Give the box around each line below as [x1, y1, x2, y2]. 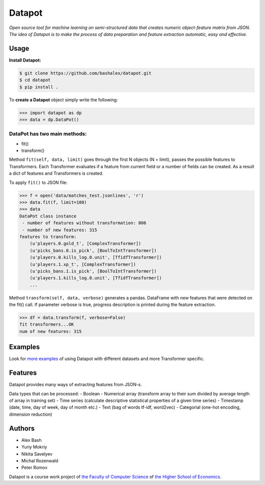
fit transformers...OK [19, 322, 74, 327]
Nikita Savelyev [21, 451, 53, 457]
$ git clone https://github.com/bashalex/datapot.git [19, 70, 152, 76]
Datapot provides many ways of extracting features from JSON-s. [9, 382, 142, 388]
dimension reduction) [9, 411, 53, 417]
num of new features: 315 [19, 329, 82, 334]
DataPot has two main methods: [9, 130, 87, 137]
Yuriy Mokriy [21, 444, 48, 450]
